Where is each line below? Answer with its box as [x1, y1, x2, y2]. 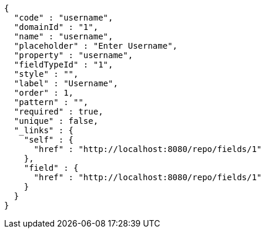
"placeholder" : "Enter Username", [14, 41, 178, 50]
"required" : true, [14, 107, 103, 116]
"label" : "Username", [14, 79, 118, 88]
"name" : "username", [14, 32, 113, 41]
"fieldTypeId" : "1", [14, 60, 113, 69]
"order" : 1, [14, 88, 74, 97]
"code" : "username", [14, 13, 113, 22]
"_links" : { [14, 126, 74, 135]
